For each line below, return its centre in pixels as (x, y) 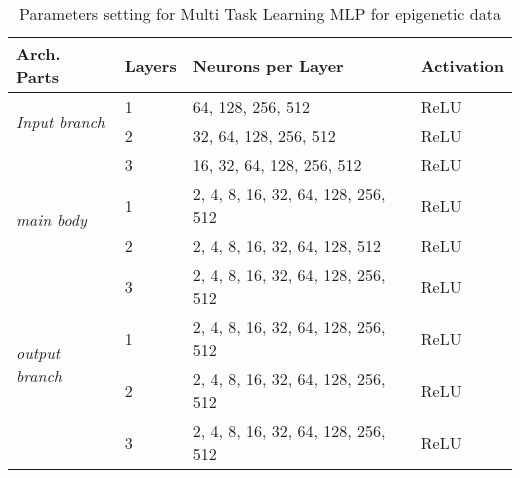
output (38, 352)
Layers (150, 65)
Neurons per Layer (268, 65)
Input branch (60, 121)
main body (51, 219)
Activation (462, 65)
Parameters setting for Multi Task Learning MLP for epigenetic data (260, 13)
